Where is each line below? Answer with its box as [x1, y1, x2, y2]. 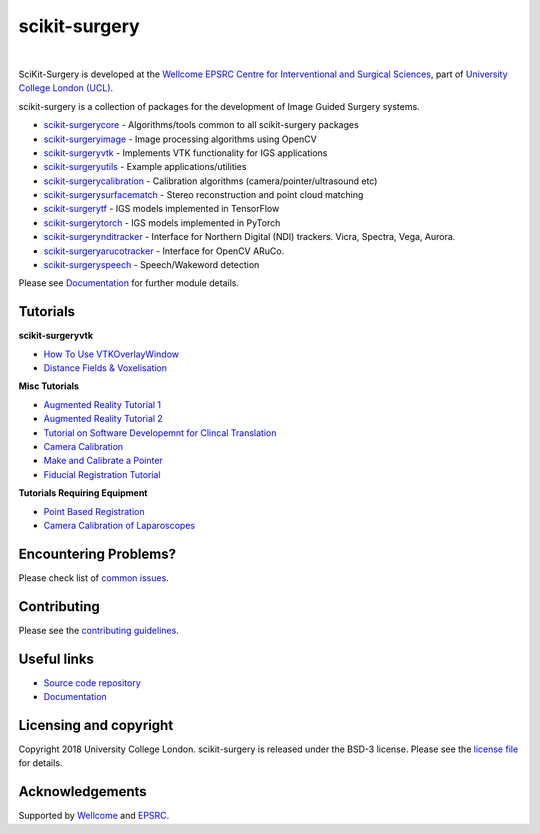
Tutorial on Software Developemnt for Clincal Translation [43, 426, 277, 439]
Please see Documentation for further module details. [18, 277, 240, 289]
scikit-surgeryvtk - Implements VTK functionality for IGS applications [43, 146, 328, 159]
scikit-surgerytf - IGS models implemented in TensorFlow [43, 203, 280, 215]
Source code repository [43, 676, 141, 689]
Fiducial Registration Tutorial [43, 468, 161, 480]
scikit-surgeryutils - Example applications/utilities [43, 161, 247, 173]
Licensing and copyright [18, 716, 174, 734]
